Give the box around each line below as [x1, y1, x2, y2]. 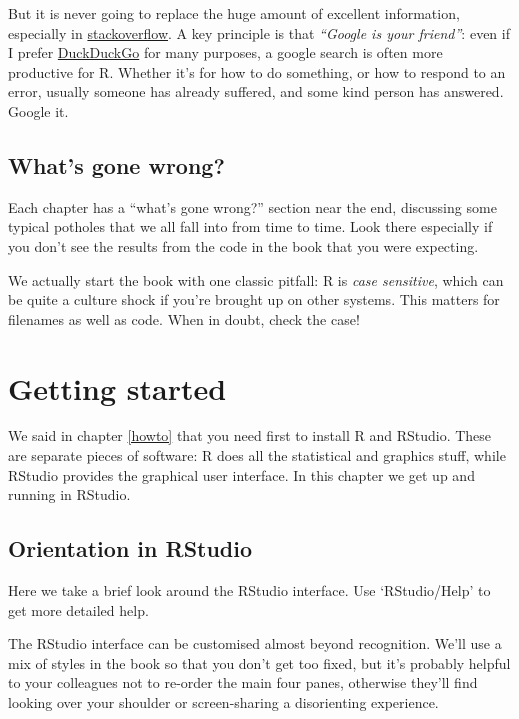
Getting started [8, 367, 227, 408]
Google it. [8, 100, 69, 121]
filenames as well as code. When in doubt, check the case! [8, 308, 360, 329]
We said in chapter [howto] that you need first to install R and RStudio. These [8, 425, 492, 446]
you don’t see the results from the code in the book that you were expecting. [8, 235, 479, 256]
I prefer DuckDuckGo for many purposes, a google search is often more [8, 42, 443, 63]
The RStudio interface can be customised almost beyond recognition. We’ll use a [8, 633, 502, 654]
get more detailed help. [8, 599, 149, 620]
